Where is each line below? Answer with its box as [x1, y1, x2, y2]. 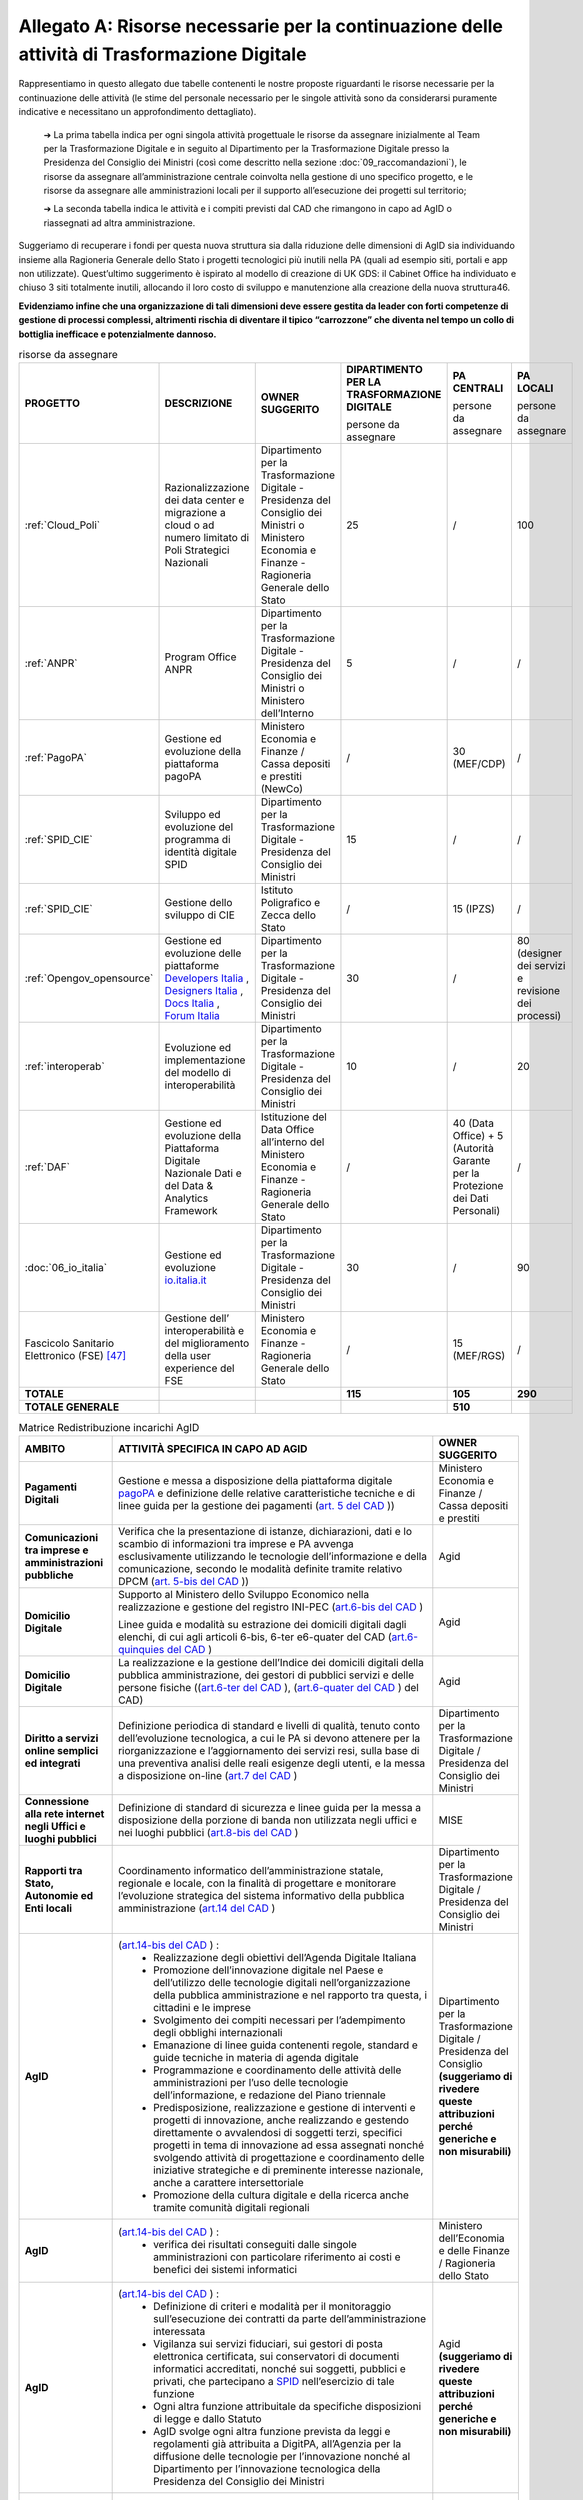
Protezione [452, 1179, 504, 1193]
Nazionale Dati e [164, 1166, 242, 1180]
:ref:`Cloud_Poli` [24, 518, 101, 532]
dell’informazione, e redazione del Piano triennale [153, 2088, 387, 2102]
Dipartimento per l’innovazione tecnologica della [153, 2461, 381, 2475]
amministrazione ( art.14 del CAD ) [118, 1901, 276, 1915]
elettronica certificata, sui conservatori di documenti [153, 2349, 400, 2363]
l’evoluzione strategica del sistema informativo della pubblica [118, 1888, 405, 1902]
